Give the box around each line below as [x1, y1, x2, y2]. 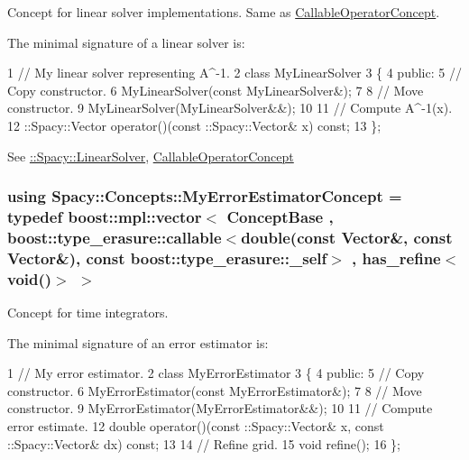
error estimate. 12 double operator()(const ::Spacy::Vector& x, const [7, 417, 384, 436]
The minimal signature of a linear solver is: [7, 32, 245, 51]
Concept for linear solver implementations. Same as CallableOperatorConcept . [7, 3, 440, 21]
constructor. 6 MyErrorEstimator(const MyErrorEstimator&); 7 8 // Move [7, 381, 422, 400]
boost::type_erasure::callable [7, 225, 222, 248]
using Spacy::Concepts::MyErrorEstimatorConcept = [7, 185, 402, 207]
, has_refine [352, 246, 441, 269]
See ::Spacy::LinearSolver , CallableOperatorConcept [7, 146, 294, 165]
